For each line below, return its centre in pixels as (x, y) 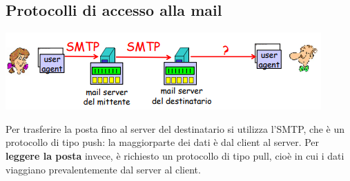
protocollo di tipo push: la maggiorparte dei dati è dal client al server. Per (163, 142)
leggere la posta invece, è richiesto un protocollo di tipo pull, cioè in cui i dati (175, 155)
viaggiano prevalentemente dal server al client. (103, 169)
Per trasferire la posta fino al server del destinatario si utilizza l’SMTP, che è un (175, 128)
